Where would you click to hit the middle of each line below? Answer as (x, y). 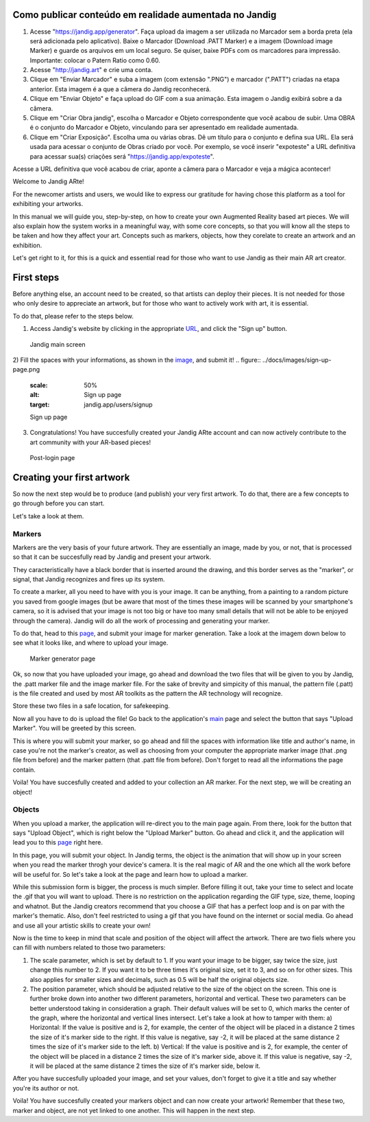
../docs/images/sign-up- (297, 360)
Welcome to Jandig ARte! (49, 181)
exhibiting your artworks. (48, 204)
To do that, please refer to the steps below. (73, 316)
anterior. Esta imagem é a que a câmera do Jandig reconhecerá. (121, 89)
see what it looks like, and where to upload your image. (90, 643)
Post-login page (52, 458)
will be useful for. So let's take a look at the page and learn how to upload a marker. (130, 874)
